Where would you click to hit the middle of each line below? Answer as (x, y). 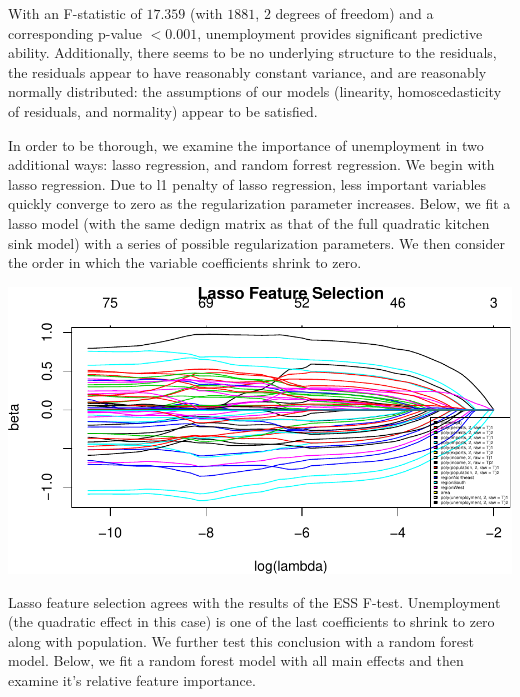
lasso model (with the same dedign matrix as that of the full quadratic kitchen (249, 222)
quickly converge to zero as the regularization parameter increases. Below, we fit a (259, 203)
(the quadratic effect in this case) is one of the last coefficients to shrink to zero (251, 621)
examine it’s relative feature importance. (132, 679)
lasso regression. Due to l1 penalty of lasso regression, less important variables (247, 183)
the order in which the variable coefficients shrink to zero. (185, 262)
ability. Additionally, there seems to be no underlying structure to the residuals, (252, 52)
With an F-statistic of (75, 13)
